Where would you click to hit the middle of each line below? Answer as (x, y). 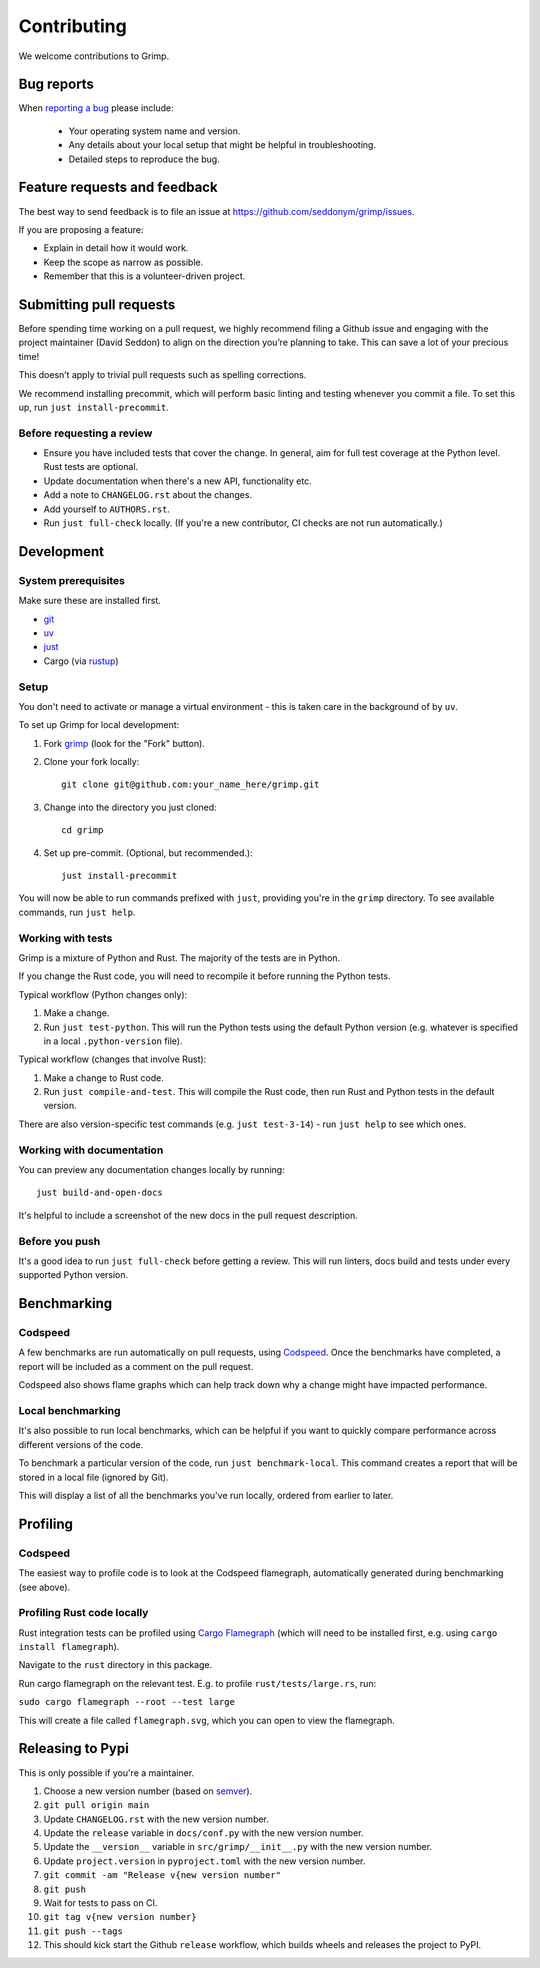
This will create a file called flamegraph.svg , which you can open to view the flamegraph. (206, 1720)
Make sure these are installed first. (90, 601)
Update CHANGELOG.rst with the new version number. (156, 1819)
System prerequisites (71, 580)
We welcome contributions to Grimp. (94, 56)
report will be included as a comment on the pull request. (136, 1366)
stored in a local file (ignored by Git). (93, 1477)
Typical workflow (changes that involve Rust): (112, 1059)
